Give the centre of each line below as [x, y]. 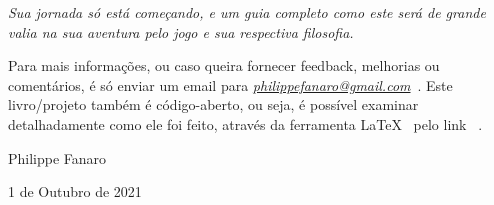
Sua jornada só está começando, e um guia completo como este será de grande [247, 12]
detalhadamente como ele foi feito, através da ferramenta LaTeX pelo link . [245, 123]
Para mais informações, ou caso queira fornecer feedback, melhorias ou [224, 65]
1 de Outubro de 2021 [75, 191]
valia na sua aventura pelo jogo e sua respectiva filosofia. [181, 31]
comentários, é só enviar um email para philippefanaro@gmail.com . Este [230, 84]
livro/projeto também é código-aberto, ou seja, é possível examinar [213, 104]
